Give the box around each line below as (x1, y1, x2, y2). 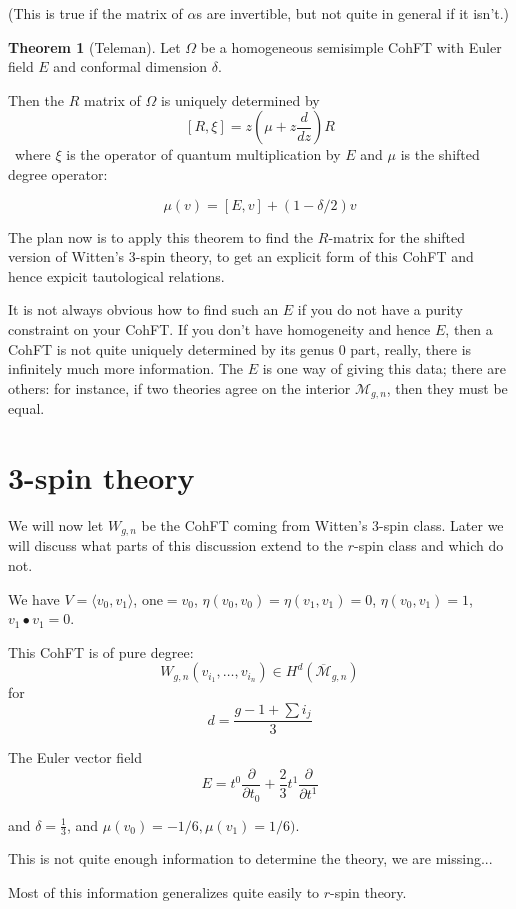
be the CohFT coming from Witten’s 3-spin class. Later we (141, 514, 504, 535)
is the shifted (400, 144, 480, 165)
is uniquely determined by (160, 89, 320, 110)
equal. (8, 398, 45, 419)
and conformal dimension (53, 56, 208, 77)
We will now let (8, 514, 104, 535)
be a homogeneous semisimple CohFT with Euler (200, 36, 502, 57)
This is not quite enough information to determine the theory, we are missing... (8, 848, 493, 869)
